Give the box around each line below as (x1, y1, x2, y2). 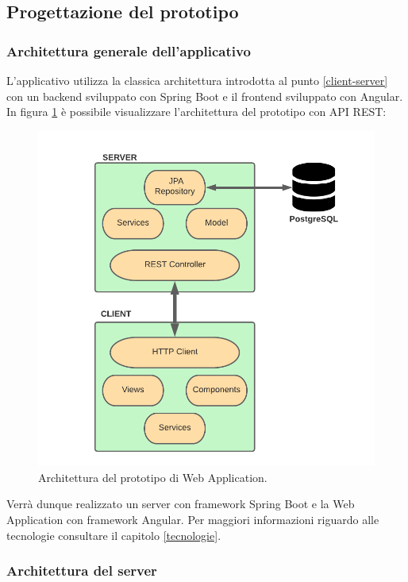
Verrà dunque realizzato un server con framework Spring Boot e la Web (6, 495, 355, 512)
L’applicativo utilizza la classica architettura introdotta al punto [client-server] (6, 72, 388, 88)
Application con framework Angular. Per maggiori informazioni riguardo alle (6, 511, 379, 528)
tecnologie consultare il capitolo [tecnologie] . (6, 526, 221, 543)
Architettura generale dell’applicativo (6, 40, 251, 60)
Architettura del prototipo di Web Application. (38, 468, 268, 485)
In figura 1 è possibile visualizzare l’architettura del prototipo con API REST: (6, 103, 387, 120)
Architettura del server (6, 561, 157, 580)
